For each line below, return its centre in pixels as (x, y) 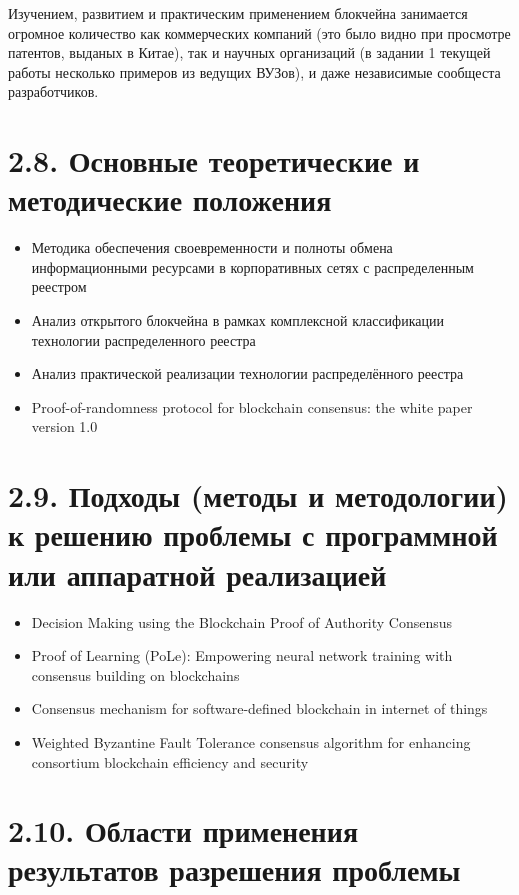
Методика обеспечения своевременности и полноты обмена (212, 247)
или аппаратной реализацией (197, 573)
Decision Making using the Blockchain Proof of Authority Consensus (242, 621)
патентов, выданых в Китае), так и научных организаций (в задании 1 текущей (249, 52)
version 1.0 (64, 426)
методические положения (170, 199)
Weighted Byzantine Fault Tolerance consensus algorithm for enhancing (251, 741)
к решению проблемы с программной (253, 534)
